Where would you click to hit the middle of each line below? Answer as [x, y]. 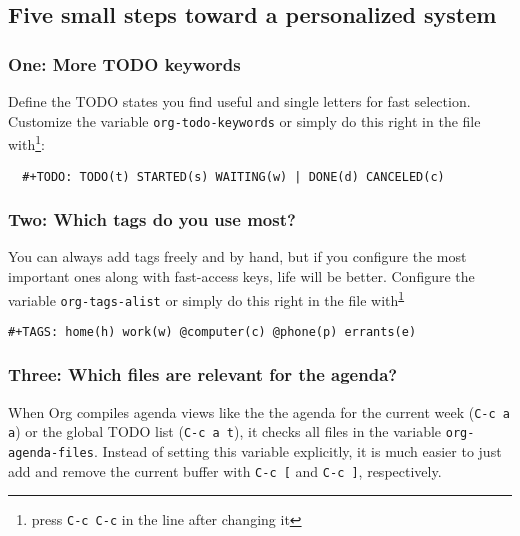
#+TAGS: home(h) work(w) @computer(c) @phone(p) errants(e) [212, 331]
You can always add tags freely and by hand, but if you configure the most [237, 256]
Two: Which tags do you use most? [152, 219]
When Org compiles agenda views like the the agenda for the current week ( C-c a [259, 411]
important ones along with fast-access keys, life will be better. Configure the [241, 275]
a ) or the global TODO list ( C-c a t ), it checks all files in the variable [225, 431]
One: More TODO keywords [124, 63]
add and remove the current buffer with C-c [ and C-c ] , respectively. [225, 470]
